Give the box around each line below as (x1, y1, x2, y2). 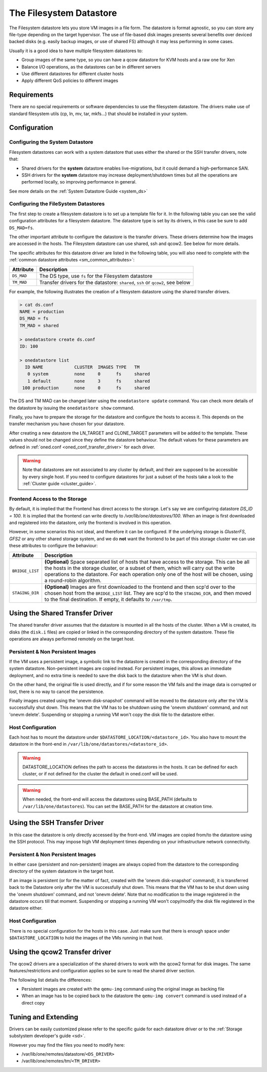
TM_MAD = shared (19, 322, 59, 328)
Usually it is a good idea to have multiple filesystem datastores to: (9, 48, 143, 54)
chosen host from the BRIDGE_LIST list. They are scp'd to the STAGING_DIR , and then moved (44, 589, 252, 596)
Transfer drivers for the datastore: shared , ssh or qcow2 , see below (39, 279, 190, 286)
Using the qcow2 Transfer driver (9, 947, 111, 956)
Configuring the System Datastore (9, 139, 93, 146)
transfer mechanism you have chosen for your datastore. (9, 421, 125, 427)
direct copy (21, 1000, 45, 1006)
